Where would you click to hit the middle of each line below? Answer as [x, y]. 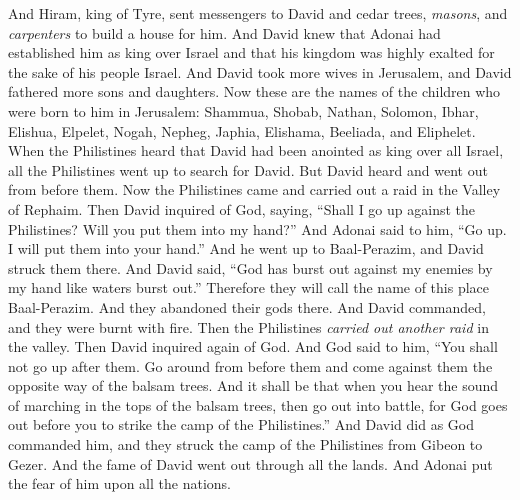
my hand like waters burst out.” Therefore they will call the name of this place [249, 287]
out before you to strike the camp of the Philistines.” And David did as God [241, 424]
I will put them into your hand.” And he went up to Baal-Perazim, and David [246, 248]
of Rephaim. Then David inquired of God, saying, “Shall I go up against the [242, 208]
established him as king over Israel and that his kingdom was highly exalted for [251, 52]
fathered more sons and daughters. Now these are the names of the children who [254, 91]
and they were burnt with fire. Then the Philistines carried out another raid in [248, 326]
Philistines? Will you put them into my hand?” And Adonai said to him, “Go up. [257, 228]
